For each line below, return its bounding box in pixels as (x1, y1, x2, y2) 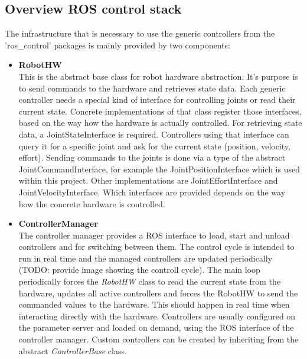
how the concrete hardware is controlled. (18, 197, 165, 210)
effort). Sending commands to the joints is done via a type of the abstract (18, 151, 286, 164)
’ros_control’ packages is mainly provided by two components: (5, 38, 230, 51)
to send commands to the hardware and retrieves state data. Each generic (18, 81, 286, 94)
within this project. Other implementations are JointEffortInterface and (18, 174, 278, 187)
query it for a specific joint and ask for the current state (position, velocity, (18, 139, 290, 152)
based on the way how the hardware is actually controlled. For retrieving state (18, 116, 302, 129)
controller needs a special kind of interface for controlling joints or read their (18, 93, 296, 106)
